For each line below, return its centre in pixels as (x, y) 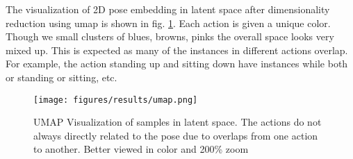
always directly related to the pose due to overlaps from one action (176, 135)
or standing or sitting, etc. (61, 77)
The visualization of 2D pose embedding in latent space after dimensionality (168, 9)
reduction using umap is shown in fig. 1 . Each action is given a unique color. (168, 23)
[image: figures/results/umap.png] (116, 100)
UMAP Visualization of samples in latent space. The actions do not (178, 122)
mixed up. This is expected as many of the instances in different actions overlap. (177, 50)
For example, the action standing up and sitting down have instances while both (177, 64)
